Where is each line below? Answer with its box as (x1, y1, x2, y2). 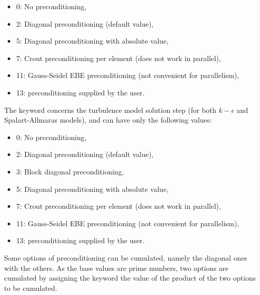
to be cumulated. (4, 282, 57, 293)
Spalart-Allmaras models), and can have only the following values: (4, 114, 212, 125)
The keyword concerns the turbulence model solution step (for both (4, 104, 216, 115)
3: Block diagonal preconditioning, (16, 166, 124, 176)
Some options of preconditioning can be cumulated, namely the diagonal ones (4, 252, 247, 263)
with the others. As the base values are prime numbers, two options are (4, 262, 229, 273)
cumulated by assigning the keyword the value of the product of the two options (4, 272, 256, 283)
